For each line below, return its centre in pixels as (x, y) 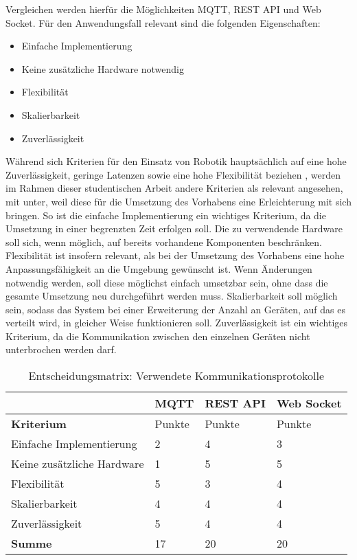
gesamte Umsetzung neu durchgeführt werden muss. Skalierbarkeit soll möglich (172, 296)
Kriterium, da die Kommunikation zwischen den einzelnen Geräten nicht (158, 336)
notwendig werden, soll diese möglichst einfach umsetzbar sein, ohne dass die (167, 282)
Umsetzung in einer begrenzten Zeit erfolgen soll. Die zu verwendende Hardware (174, 228)
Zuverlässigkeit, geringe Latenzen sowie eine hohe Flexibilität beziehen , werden (173, 174)
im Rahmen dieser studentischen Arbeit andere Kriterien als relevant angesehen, (174, 188)
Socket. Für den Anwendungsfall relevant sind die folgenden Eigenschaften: (163, 22)
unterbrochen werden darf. (61, 349)
